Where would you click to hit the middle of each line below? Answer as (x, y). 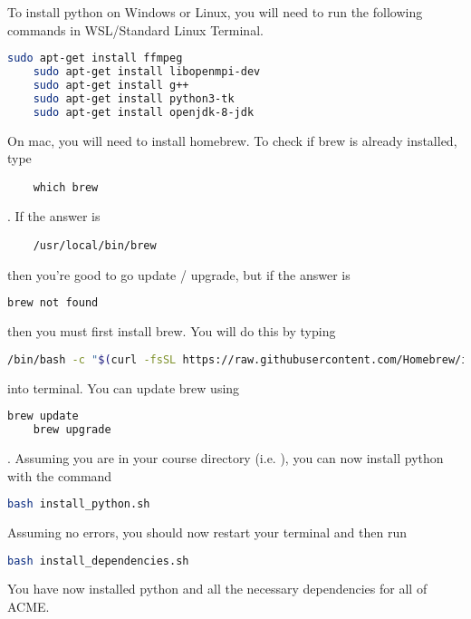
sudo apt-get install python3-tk (134, 98)
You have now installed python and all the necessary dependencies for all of (217, 589)
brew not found (53, 303)
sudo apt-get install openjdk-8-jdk (144, 112)
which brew (66, 187)
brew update (43, 416)
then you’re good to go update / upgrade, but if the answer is (179, 274)
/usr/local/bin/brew (95, 246)
